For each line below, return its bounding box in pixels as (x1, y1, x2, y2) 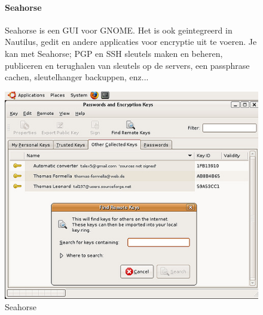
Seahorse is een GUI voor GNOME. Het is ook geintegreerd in (5, 23, 233, 36)
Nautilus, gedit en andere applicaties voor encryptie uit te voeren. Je (5, 35, 257, 48)
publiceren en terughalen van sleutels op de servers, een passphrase (5, 59, 250, 71)
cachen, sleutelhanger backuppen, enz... (5, 71, 149, 83)
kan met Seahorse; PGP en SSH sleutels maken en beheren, (5, 47, 223, 59)
